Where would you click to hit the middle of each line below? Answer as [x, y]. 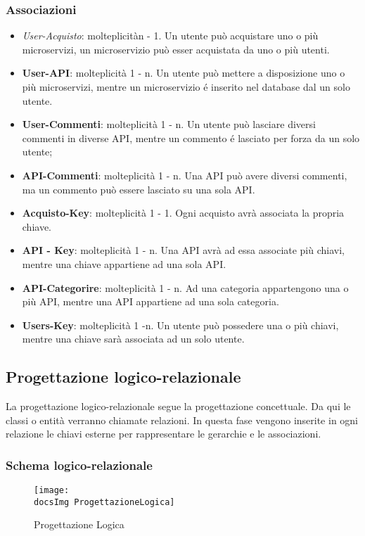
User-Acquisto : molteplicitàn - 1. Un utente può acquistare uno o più [170, 36]
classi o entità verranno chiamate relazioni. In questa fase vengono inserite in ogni [182, 420]
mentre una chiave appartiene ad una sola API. [124, 263]
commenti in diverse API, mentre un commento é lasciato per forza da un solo [191, 138]
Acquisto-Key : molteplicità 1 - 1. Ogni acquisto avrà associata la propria [183, 213]
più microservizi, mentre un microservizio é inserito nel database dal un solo [186, 87]
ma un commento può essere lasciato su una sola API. [139, 189]
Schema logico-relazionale [79, 465]
